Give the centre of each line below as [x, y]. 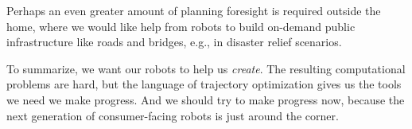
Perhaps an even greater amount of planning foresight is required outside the [194, 10]
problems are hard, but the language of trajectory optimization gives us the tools [204, 84]
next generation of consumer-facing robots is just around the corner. [173, 115]
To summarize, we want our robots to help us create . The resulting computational [206, 68]
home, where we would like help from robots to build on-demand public [181, 26]
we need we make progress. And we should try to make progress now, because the [206, 99]
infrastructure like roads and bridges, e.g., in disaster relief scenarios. [174, 42]
